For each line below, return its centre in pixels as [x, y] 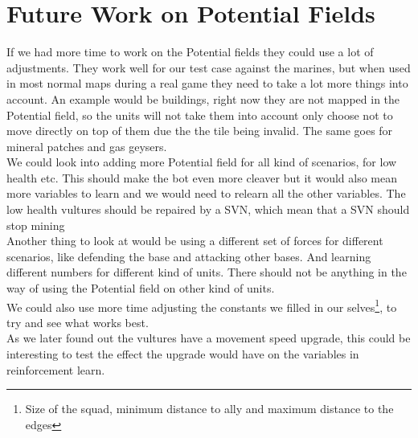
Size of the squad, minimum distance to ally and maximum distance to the [209, 409]
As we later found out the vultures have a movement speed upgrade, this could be [209, 338]
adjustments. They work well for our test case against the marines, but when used [209, 67]
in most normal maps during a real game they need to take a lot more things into [207, 83]
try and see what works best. [78, 322]
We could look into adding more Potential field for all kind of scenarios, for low [202, 162]
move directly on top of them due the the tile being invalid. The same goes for [200, 131]
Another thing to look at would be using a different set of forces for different [195, 241]
